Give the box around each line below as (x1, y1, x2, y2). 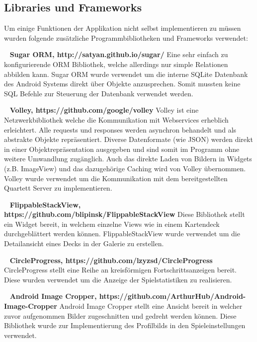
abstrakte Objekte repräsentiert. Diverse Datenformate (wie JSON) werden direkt (4, 134, 253, 144)
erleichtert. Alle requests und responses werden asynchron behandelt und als (4, 124, 237, 135)
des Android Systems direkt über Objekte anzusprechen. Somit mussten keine (4, 78, 241, 89)
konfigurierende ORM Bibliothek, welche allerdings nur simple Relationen (4, 59, 228, 69)
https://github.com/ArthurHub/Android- (99, 291, 246, 301)
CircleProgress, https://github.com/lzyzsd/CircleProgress (9, 255, 213, 265)
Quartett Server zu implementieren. (4, 183, 112, 193)
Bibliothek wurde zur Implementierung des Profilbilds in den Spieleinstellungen (4, 320, 246, 331)
